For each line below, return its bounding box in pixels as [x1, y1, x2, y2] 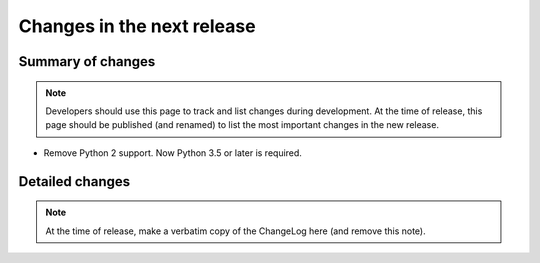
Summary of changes [18, 53, 156, 70]
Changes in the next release [18, 15, 256, 37]
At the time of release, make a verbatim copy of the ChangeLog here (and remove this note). [45, 225, 426, 237]
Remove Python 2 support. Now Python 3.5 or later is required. [43, 146, 302, 159]
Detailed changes [18, 173, 130, 190]
